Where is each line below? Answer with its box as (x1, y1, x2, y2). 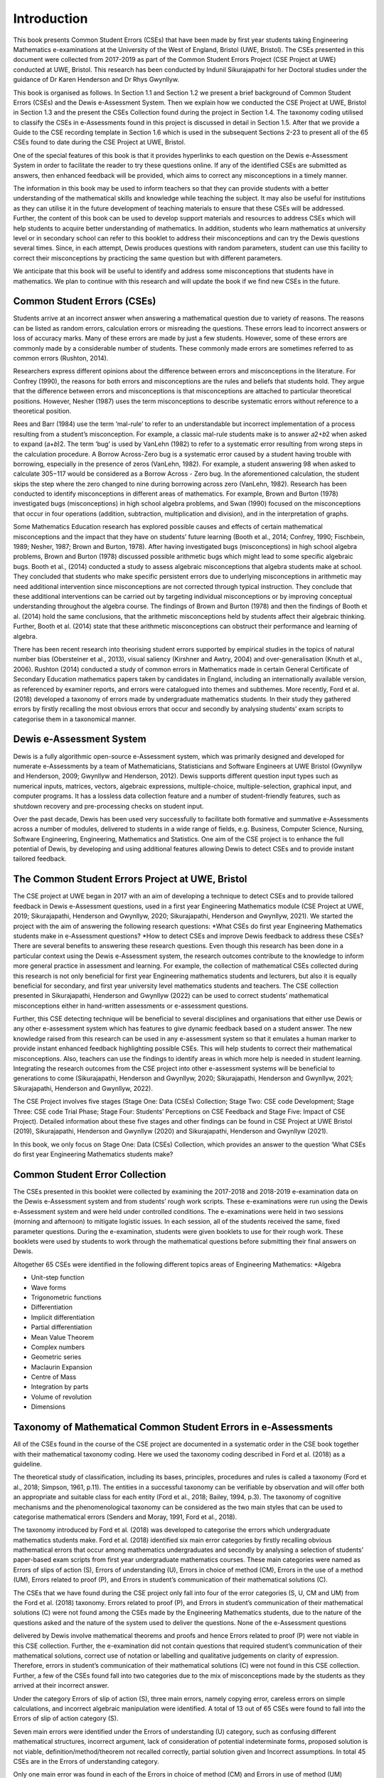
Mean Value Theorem (31, 1333, 94, 1341)
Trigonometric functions (31, 1293, 102, 1301)
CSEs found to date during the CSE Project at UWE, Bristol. (13, 138, 186, 147)
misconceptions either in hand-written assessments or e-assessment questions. (13, 1001, 249, 1010)
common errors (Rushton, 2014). (13, 354, 109, 362)
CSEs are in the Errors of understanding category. (13, 1757, 159, 1765)
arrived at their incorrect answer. (13, 1681, 110, 1690)
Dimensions (31, 1402, 66, 1411)
